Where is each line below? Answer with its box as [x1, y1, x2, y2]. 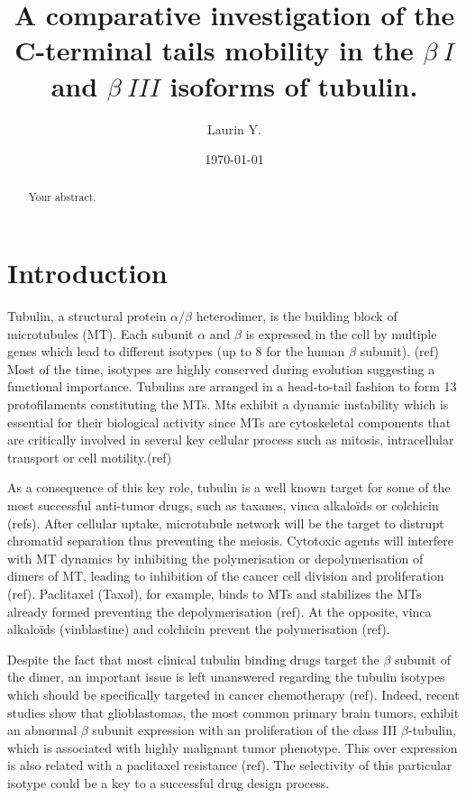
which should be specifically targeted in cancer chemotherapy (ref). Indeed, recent [7, 684, 460, 703]
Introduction [7, 254, 168, 291]
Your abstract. [28, 189, 96, 205]
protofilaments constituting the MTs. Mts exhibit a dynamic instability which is [7, 395, 449, 414]
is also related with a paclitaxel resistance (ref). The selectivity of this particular [7, 756, 452, 775]
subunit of [395, 649, 451, 668]
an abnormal [7, 720, 78, 739]
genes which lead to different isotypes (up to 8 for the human [7, 342, 345, 361]
